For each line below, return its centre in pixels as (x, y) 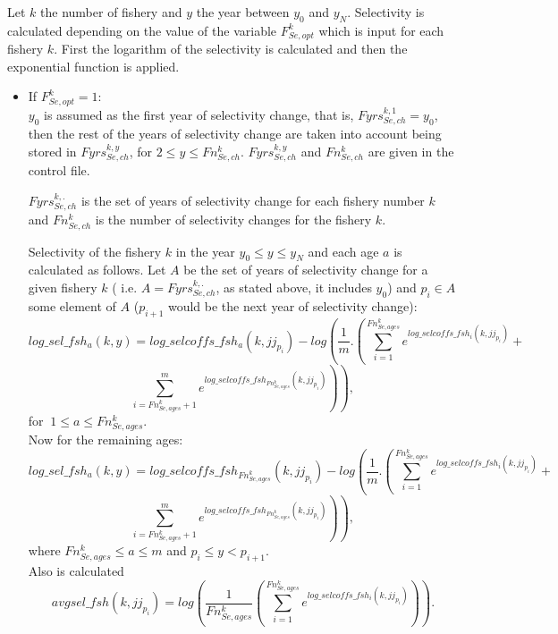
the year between (243, 12)
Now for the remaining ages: (106, 440)
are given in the (411, 151)
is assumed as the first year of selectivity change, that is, (199, 114)
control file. (59, 170)
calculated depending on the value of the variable (142, 30)
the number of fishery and (111, 12)
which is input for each (381, 30)
